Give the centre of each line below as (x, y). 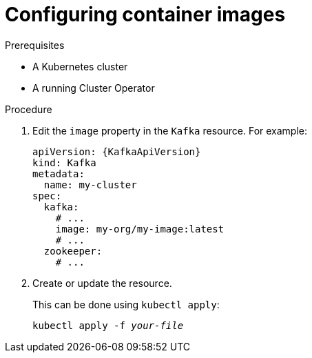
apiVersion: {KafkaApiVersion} (117, 151)
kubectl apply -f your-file (108, 325)
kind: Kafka (64, 162)
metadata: (59, 173)
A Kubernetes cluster (80, 66)
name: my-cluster (90, 185)
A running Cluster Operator (94, 88)
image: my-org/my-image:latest (140, 229)
